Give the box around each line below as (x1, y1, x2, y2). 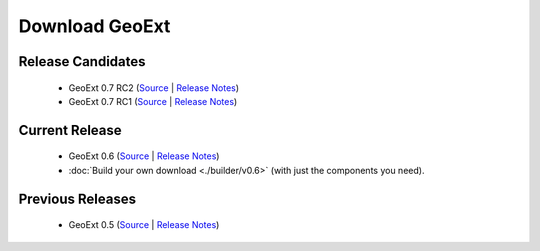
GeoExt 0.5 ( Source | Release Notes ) (68, 219, 220, 231)
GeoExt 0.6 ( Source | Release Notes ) (68, 150, 220, 162)
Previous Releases (18, 190, 137, 207)
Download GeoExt (18, 15, 171, 37)
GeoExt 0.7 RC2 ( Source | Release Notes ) (68, 81, 240, 94)
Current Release (18, 121, 122, 139)
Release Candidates (18, 53, 146, 70)
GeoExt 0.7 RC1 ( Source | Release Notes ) (68, 95, 238, 107)
